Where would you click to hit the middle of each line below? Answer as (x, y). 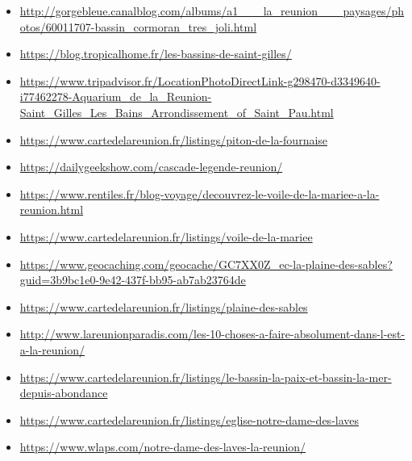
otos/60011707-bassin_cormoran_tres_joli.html (138, 26)
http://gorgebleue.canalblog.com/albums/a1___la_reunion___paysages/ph (212, 10)
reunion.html (52, 210)
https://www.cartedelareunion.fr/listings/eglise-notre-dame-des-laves (189, 419)
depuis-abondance (64, 393)
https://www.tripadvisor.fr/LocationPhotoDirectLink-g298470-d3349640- (200, 80)
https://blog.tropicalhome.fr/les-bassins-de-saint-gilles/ (156, 54)
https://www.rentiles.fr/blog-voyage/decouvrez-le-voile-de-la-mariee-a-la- (200, 193)
